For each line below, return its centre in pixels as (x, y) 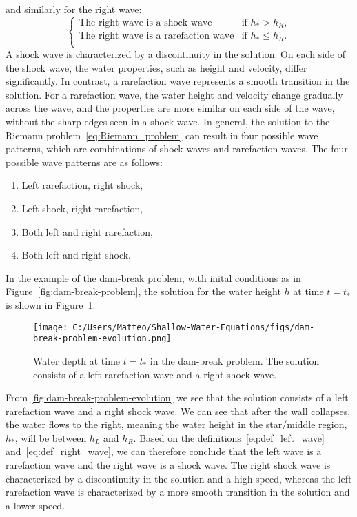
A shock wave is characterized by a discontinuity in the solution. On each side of (176, 54)
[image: (51, 327)
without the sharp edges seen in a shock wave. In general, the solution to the (168, 122)
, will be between (51, 437)
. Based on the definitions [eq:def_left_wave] (229, 437)
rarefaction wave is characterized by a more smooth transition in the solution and (178, 492)
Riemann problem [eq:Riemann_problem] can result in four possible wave (162, 135)
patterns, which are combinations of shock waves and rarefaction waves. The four (177, 149)
